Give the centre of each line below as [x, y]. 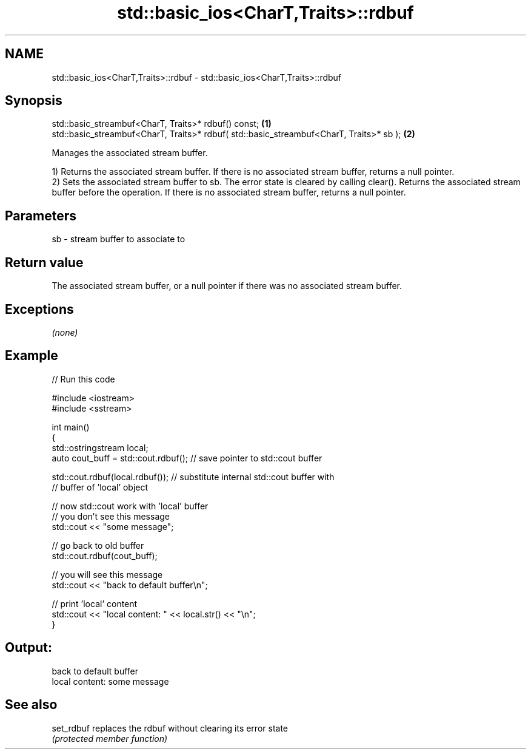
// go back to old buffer [98, 545]
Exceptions [39, 309]
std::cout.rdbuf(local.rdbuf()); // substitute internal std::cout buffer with [193, 477]
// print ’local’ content [95, 603]
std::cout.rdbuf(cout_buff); [105, 555]
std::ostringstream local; [100, 447]
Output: [28, 648]
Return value [44, 262]
